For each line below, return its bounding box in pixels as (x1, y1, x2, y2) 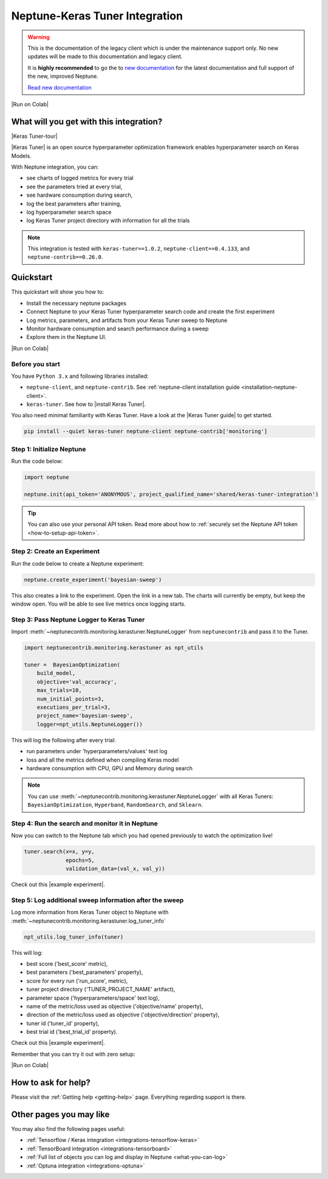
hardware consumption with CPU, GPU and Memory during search (26, 764, 193, 771)
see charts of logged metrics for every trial (26, 174, 134, 182)
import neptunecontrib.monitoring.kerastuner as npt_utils (24, 644, 203, 651)
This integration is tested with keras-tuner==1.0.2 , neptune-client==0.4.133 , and (27, 245, 250, 252)
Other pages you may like (11, 1109, 110, 1119)
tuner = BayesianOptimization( (24, 661, 121, 668)
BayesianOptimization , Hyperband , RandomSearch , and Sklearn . (27, 801, 203, 808)
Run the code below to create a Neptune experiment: (11, 559, 144, 567)
